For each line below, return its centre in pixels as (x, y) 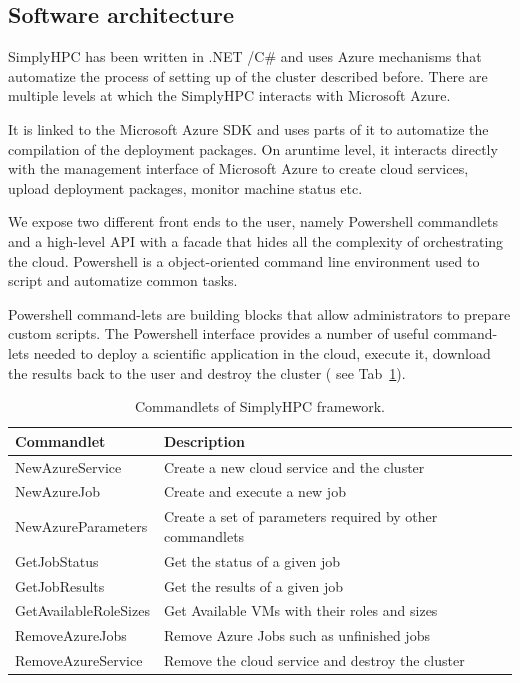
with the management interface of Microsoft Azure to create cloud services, (238, 168)
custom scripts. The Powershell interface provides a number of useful (218, 333)
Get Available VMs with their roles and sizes (300, 610)
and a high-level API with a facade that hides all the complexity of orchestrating (256, 240)
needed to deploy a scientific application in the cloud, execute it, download (262, 352)
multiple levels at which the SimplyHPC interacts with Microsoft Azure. (229, 95)
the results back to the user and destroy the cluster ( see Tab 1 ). (207, 372)
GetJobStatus (57, 560)
